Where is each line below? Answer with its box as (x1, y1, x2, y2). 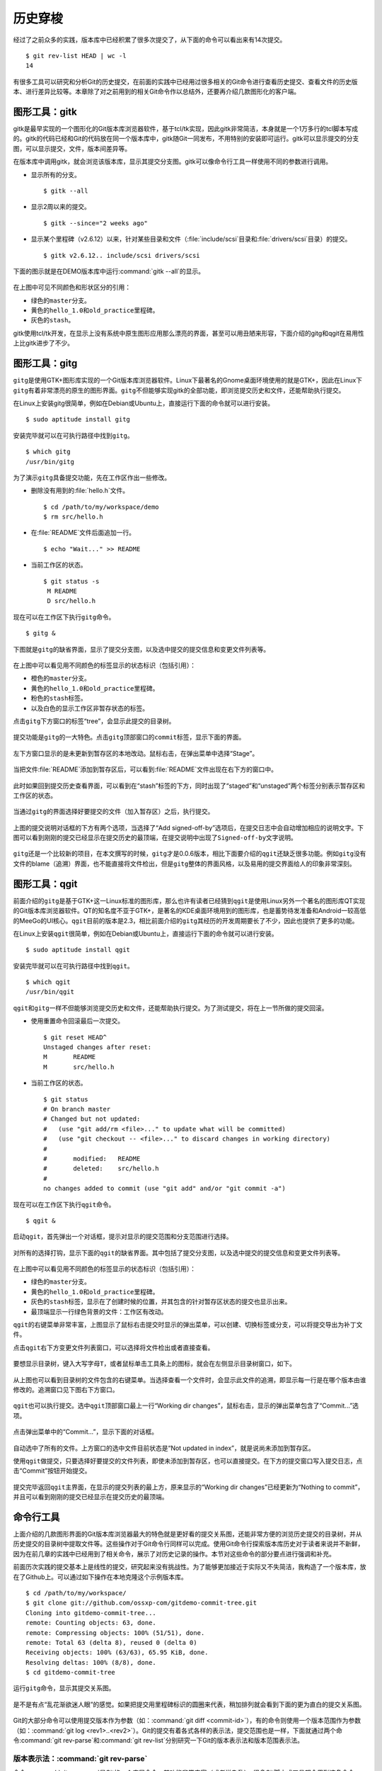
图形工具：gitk (13, 106, 77, 118)
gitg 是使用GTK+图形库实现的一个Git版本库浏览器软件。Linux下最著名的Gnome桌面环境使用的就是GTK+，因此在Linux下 (13, 376, 363, 385)
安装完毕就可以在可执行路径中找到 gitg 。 (13, 431, 134, 439)
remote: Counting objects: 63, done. (25, 1619, 157, 1627)
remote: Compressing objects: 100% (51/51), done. (25, 1629, 205, 1636)
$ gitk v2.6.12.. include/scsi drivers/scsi (43, 251, 201, 259)
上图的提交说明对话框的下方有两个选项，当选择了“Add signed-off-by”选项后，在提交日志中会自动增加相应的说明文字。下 (13, 823, 364, 832)
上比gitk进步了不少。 (13, 339, 74, 347)
